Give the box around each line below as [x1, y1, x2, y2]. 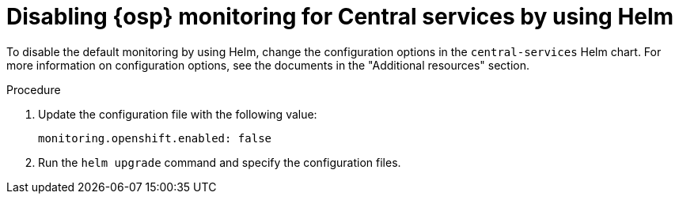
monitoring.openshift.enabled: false [38, 131, 272, 145]
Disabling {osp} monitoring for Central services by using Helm [6, 3, 674, 30]
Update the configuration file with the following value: [38, 107, 317, 121]
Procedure [6, 82, 61, 96]
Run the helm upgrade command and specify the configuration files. [38, 155, 401, 169]
